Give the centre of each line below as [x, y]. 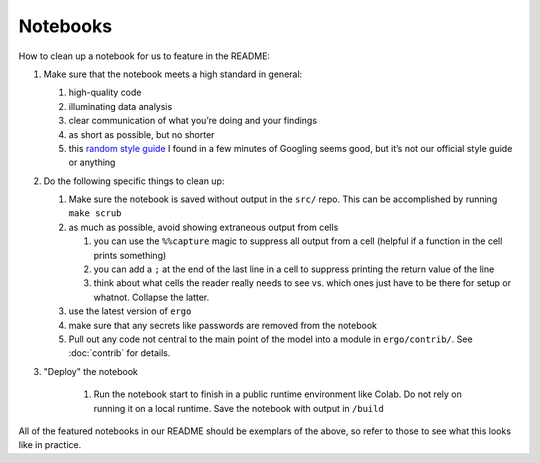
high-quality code [105, 92]
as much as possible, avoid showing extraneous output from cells [203, 227]
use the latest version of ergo [130, 311]
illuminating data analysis [120, 106]
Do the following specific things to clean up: [134, 181]
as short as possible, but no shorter [141, 134]
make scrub [95, 213]
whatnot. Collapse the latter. [151, 297]
